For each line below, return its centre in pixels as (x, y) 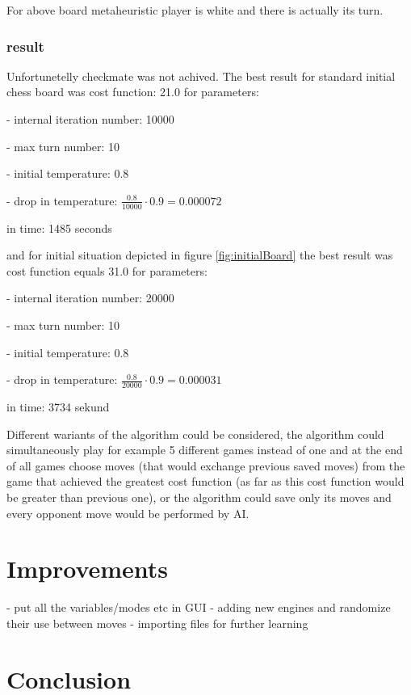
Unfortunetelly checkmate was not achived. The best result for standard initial (201, 76)
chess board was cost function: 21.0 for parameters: (133, 92)
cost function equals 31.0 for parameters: (107, 270)
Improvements (88, 569)
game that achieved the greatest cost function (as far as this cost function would (205, 481)
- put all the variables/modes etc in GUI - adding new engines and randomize (199, 607)
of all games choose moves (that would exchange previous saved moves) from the (206, 465)
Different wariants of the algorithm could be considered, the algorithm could (195, 434)
